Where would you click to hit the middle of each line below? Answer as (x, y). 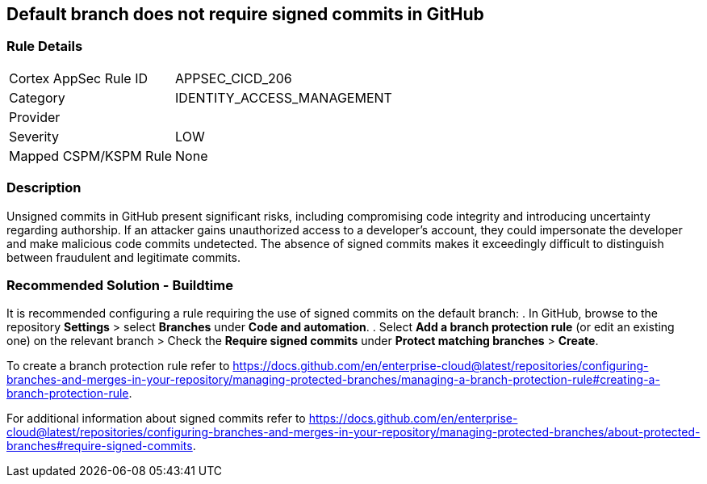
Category (37, 97)
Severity (34, 136)
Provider (35, 117)
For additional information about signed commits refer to (156, 419)
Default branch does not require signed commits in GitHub (245, 14)
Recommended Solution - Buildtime (120, 285)
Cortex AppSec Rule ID (79, 78)
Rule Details (45, 46)
